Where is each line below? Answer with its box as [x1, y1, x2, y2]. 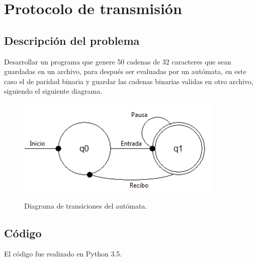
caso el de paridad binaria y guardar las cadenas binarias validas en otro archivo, [4, 76, 253, 86]
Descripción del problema [4, 32, 140, 48]
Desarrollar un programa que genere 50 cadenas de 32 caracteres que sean [4, 56, 231, 67]
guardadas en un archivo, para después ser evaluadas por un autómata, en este [4, 66, 246, 77]
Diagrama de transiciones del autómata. [24, 200, 147, 211]
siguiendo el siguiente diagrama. [4, 86, 103, 96]
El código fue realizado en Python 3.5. [4, 248, 122, 259]
